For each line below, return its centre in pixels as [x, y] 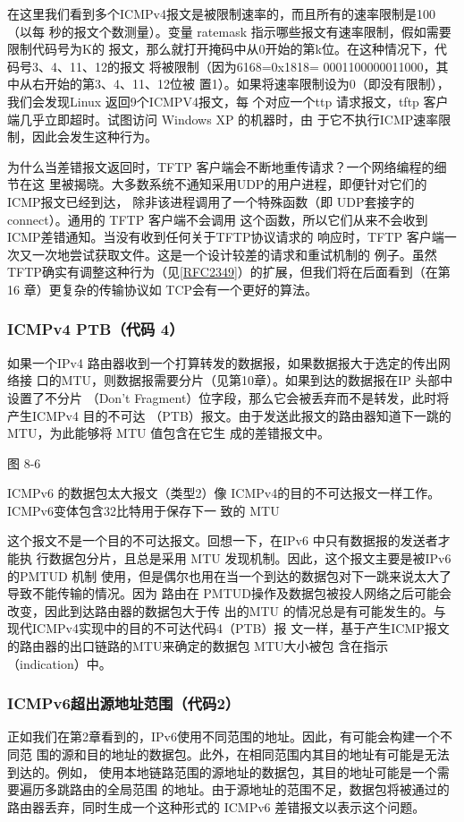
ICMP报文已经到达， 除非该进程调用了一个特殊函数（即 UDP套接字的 [211, 201]
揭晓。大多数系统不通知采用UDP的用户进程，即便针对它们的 [250, 184]
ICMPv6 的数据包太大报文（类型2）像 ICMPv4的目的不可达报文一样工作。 [224, 493]
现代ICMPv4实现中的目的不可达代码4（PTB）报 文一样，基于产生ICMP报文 [228, 628]
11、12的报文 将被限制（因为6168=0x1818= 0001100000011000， [253, 66]
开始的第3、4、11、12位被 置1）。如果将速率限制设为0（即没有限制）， [247, 84]
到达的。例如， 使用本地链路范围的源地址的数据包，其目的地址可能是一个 [222, 771]
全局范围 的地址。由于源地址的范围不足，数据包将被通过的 [278, 789]
